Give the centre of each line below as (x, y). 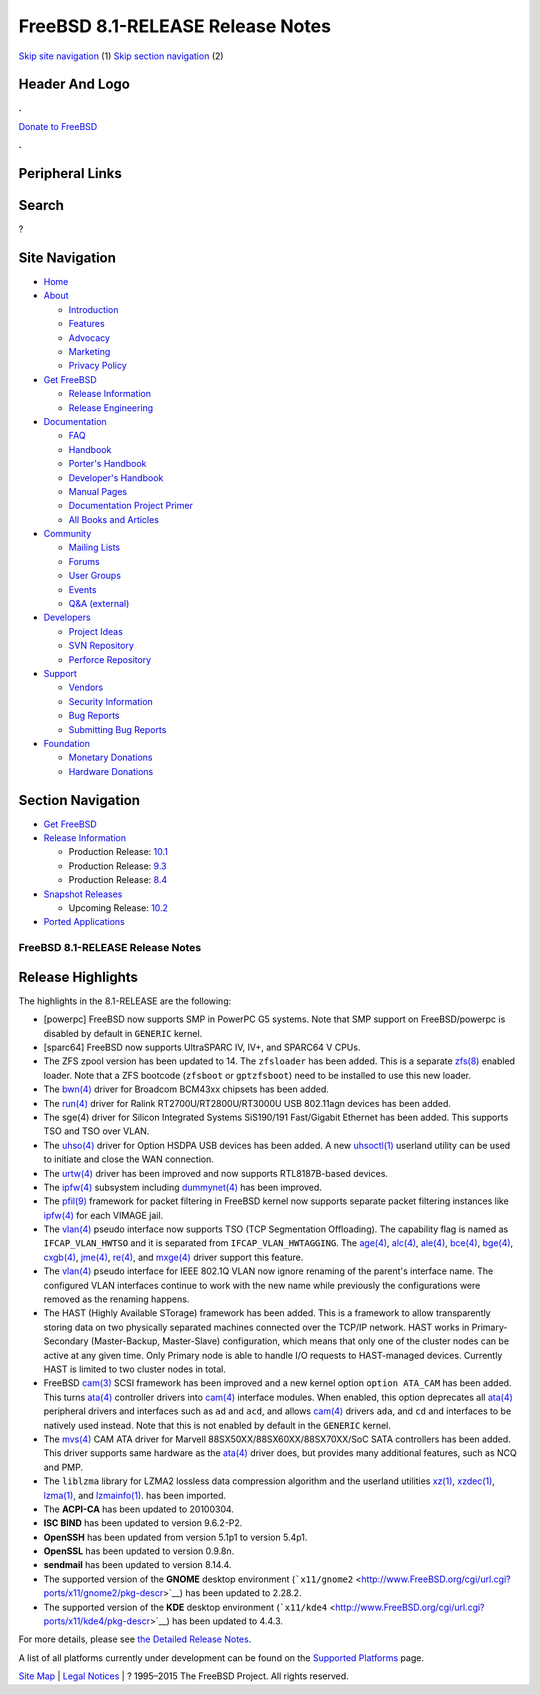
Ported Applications (84, 922)
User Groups (95, 576)
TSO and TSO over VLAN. (96, 1131)
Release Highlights (78, 976)
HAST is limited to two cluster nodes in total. (135, 1369)
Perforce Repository (110, 659)
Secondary (66, 1341)
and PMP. (63, 1467)
